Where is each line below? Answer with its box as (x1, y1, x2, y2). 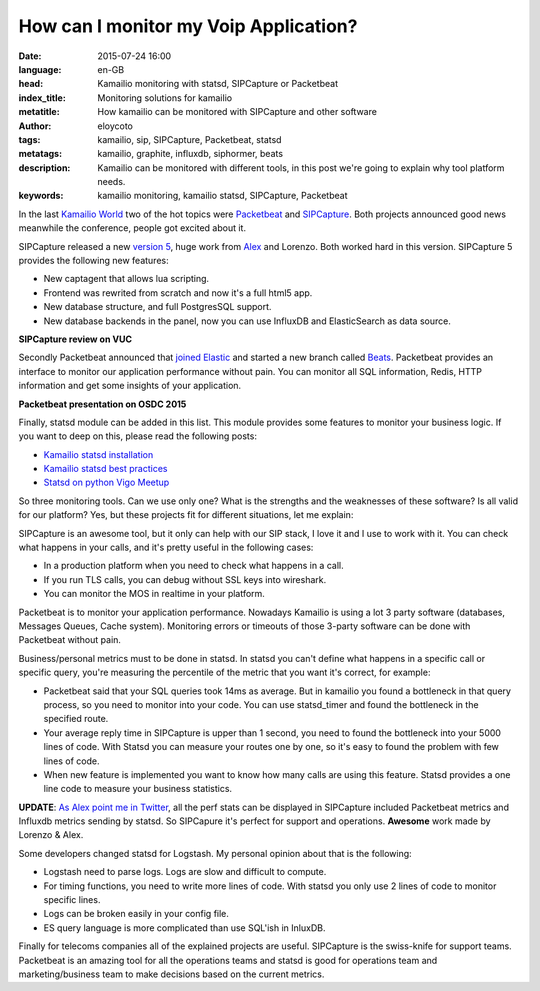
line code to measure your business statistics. (43, 783, 233, 795)
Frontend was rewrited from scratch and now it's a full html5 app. (43, 286, 313, 299)
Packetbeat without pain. (18, 634, 122, 646)
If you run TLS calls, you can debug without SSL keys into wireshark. (43, 573, 327, 585)
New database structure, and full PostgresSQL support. (43, 301, 272, 313)
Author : (18, 120, 52, 132)
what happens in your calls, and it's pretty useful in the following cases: (18, 541, 314, 554)
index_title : (18, 91, 67, 104)
